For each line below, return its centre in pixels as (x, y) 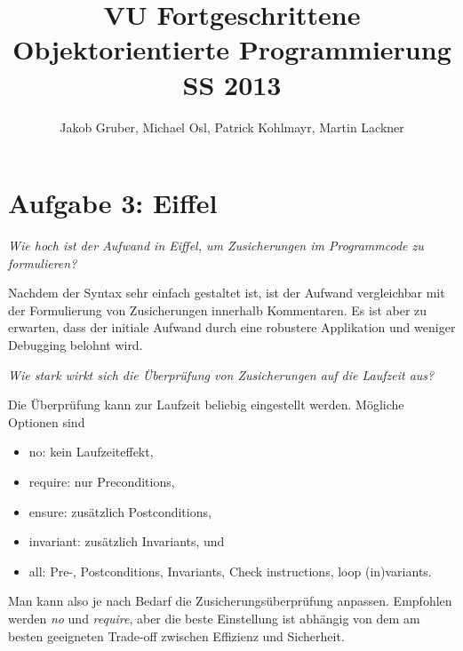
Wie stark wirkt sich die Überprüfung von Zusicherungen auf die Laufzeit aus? (221, 374)
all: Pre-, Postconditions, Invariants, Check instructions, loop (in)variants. (230, 571)
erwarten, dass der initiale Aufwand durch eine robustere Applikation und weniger (232, 327)
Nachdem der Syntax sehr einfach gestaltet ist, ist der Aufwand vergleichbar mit (227, 293)
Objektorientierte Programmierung (232, 49)
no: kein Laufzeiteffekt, (91, 452)
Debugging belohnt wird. (76, 345)
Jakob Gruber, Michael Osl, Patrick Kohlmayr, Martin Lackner (232, 127)
